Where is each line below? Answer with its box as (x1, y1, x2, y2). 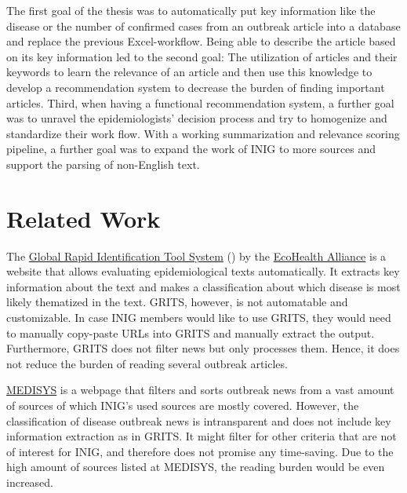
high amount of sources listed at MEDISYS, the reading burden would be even (6, 458, 385, 475)
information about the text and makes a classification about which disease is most (6, 278, 401, 294)
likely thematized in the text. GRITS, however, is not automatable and (6, 294, 348, 310)
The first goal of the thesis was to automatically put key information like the (6, 2, 376, 18)
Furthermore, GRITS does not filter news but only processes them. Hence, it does (6, 340, 400, 356)
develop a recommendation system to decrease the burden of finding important (6, 79, 385, 95)
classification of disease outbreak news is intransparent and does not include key (6, 412, 391, 429)
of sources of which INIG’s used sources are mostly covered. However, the (6, 397, 359, 413)
